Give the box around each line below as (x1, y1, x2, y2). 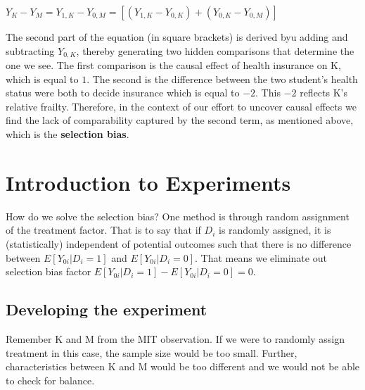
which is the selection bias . (6, 127, 129, 141)
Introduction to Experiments (6, 168, 291, 196)
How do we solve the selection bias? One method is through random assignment (6, 208, 350, 223)
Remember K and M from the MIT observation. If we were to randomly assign (6, 331, 345, 346)
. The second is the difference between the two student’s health (87, 71, 358, 86)
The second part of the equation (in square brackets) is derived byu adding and (6, 30, 348, 44)
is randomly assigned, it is (218, 222, 331, 237)
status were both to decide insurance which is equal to (6, 85, 240, 100)
